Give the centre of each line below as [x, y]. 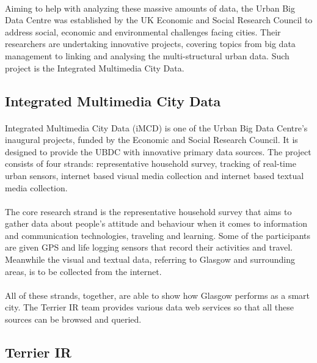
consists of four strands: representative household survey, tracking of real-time [151, 163]
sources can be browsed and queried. [73, 319]
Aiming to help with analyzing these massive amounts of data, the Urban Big [150, 8]
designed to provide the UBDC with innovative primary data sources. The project [158, 151]
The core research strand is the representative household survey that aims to [148, 211]
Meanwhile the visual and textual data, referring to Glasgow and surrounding [150, 259]
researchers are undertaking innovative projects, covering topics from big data [150, 44]
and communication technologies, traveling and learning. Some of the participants [158, 235]
